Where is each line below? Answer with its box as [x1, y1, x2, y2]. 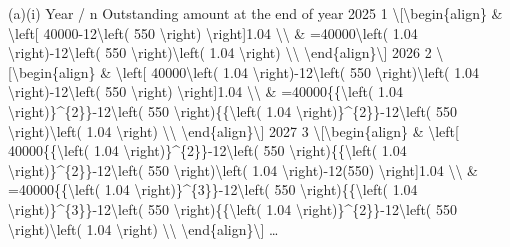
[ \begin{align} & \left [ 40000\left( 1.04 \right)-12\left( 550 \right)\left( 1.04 [8, 61, 480, 82]
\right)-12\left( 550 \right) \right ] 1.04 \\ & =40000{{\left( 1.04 [8, 81, 403, 102]
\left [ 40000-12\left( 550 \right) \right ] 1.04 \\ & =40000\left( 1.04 [8, 22, 418, 43]
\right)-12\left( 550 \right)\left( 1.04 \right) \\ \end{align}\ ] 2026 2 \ [8, 42, 444, 63]
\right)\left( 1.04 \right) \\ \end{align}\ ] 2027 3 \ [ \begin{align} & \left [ [8, 120, 459, 141]
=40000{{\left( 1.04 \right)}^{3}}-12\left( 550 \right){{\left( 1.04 [8, 179, 418, 200]
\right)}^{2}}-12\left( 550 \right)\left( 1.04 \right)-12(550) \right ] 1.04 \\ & [8, 159, 478, 180]
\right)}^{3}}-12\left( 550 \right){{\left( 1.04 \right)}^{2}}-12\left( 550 [8, 198, 457, 219]
